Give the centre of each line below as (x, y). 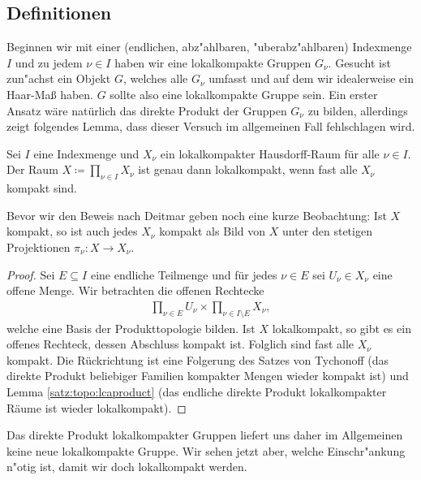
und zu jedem (49, 62)
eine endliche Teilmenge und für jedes (184, 274)
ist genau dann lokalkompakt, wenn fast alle (248, 169)
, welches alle (155, 78)
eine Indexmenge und (86, 153)
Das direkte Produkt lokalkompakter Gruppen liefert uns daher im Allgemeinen (205, 435)
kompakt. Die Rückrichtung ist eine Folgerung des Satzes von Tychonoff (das (198, 359)
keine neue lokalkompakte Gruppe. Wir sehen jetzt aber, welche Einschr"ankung (206, 450)
